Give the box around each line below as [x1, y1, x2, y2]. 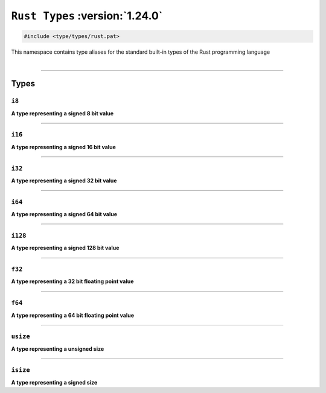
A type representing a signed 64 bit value [11, 211, 118, 218]
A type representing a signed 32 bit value [11, 177, 117, 184]
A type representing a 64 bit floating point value [11, 312, 135, 319]
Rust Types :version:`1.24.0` [11, 9, 163, 22]
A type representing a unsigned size [11, 345, 104, 353]
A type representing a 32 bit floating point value [11, 278, 134, 285]
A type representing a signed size [11, 379, 98, 386]
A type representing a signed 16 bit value [11, 143, 116, 150]
